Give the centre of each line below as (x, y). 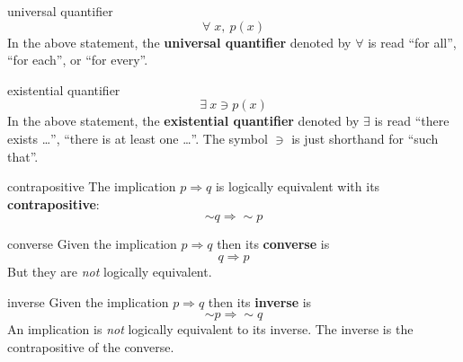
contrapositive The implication (92, 186)
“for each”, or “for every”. (78, 60)
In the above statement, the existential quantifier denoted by (183, 121)
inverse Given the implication (88, 301)
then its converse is (273, 244)
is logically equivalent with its (298, 186)
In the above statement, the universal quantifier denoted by (179, 42)
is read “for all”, (412, 42)
